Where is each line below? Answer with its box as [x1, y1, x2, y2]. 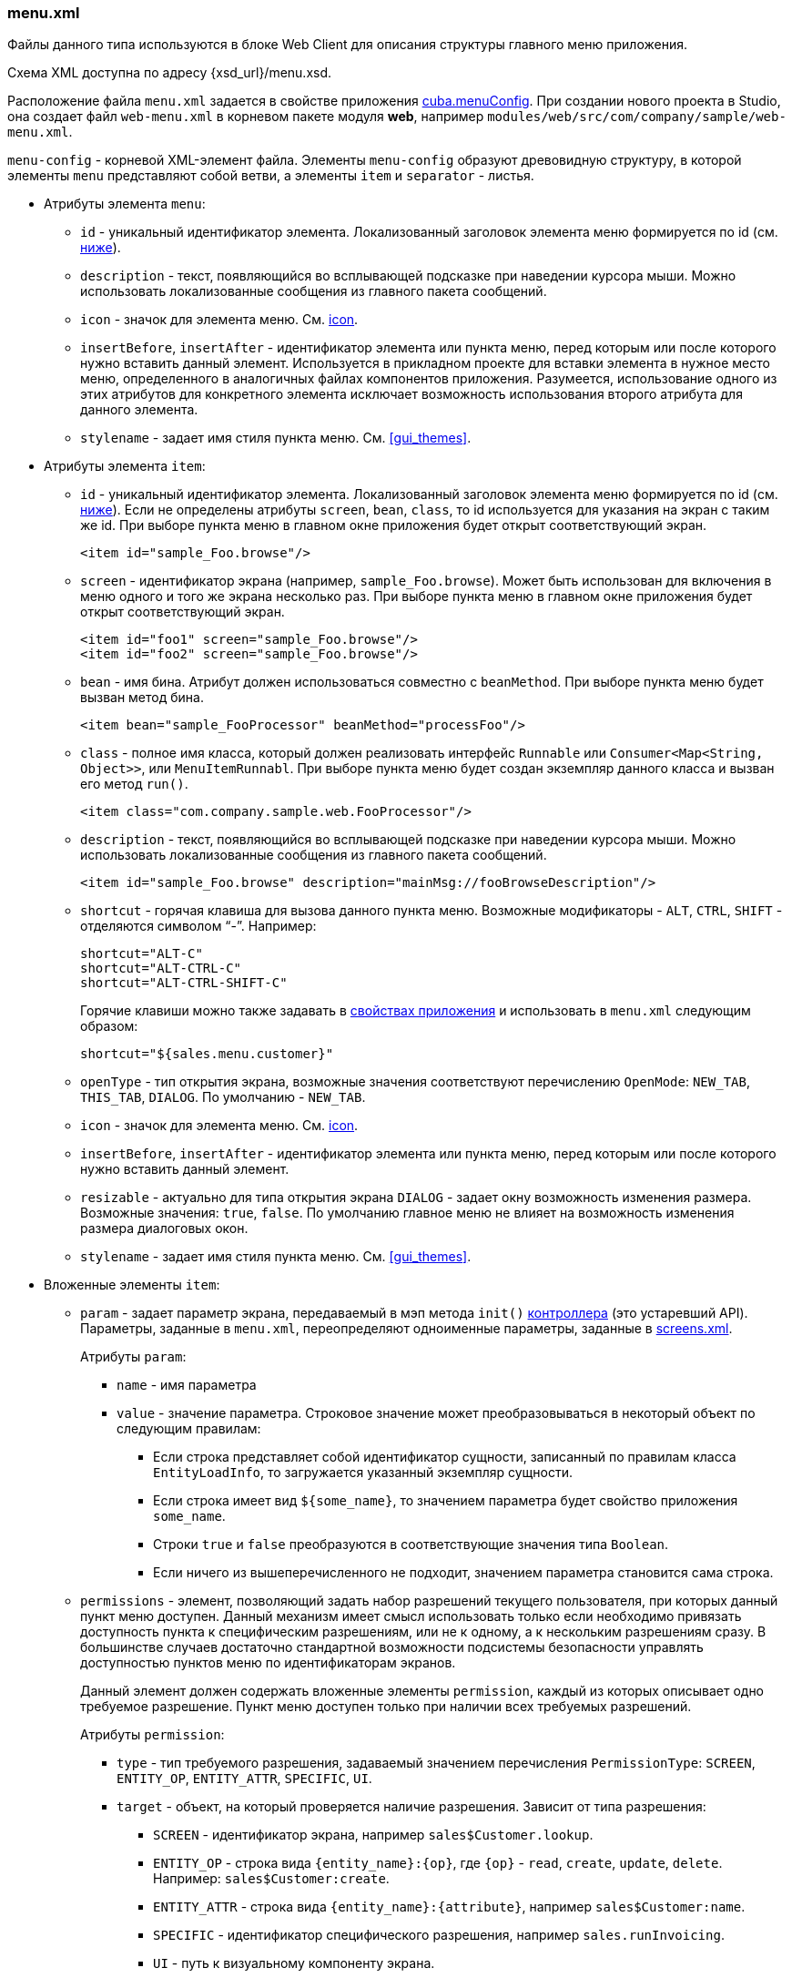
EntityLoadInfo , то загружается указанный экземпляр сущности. [153, 1464, 573, 1481]
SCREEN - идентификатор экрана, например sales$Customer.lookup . [153, 1827, 594, 1843]
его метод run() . [80, 776, 188, 792]
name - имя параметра [117, 1377, 257, 1393]
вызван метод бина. [80, 689, 204, 706]
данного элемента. [80, 402, 198, 418]
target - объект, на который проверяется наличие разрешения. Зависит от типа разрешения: [117, 1799, 706, 1815]
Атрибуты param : [80, 1349, 187, 1365]
